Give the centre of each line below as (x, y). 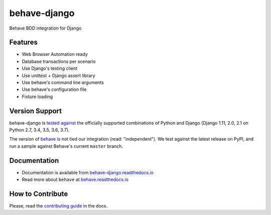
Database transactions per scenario (59, 61)
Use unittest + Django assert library (58, 75)
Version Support (36, 111)
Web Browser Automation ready (55, 54)
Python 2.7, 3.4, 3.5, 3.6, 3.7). (39, 130)
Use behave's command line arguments (63, 82)
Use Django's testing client (50, 68)
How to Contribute (39, 194)
